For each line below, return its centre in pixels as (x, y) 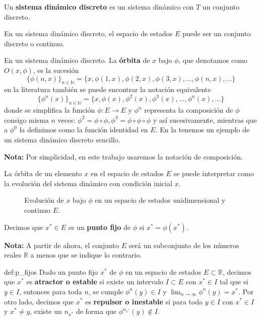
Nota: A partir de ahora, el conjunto (61, 245)
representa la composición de (189, 110)
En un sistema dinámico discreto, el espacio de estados (88, 33)
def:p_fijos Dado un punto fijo (51, 271)
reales (13, 255)
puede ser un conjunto (216, 33)
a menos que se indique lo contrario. (86, 255)
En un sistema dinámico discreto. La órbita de (77, 60)
